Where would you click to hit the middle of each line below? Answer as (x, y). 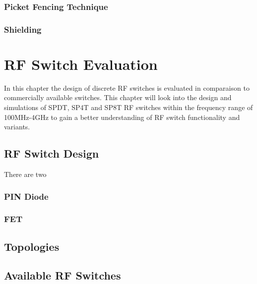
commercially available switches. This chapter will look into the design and (118, 97)
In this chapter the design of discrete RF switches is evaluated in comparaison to (127, 87)
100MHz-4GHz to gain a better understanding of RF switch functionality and (122, 117)
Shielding (23, 29)
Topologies (32, 246)
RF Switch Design (52, 153)
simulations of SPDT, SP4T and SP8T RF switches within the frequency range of (128, 107)
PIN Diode (26, 196)
